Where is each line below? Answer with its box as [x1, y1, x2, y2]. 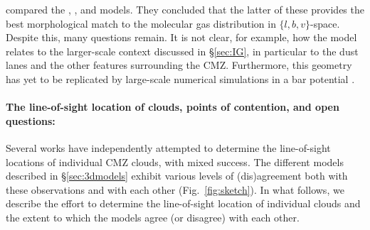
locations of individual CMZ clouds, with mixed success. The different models [6, 154, 344, 169]
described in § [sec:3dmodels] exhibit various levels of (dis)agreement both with [6, 168, 348, 183]
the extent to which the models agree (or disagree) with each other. [6, 209, 300, 224]
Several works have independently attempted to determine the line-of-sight [6, 140, 331, 155]
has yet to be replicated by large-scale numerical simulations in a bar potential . [6, 71, 355, 86]
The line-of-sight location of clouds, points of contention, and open [6, 99, 339, 114]
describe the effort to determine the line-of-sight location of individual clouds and [6, 196, 361, 211]
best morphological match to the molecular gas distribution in [6, 16, 276, 31]
